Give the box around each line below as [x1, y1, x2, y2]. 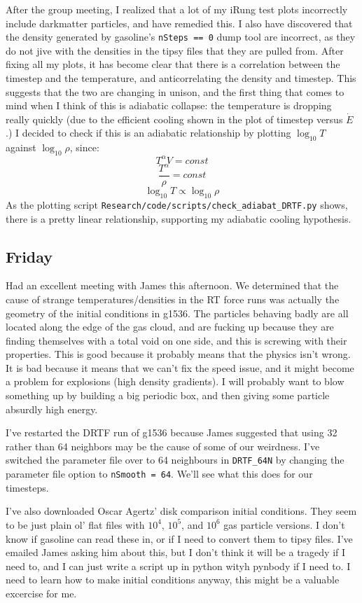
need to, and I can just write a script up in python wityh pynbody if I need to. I [6, 558, 351, 573]
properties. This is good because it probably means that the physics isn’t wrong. [6, 347, 351, 361]
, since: [69, 140, 99, 155]
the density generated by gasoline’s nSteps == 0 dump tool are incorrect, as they [6, 29, 356, 44]
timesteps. [6, 480, 49, 494]
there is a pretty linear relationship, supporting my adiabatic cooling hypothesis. [6, 211, 351, 226]
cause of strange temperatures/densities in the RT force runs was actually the [6, 291, 340, 306]
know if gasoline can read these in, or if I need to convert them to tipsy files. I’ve [6, 531, 353, 546]
